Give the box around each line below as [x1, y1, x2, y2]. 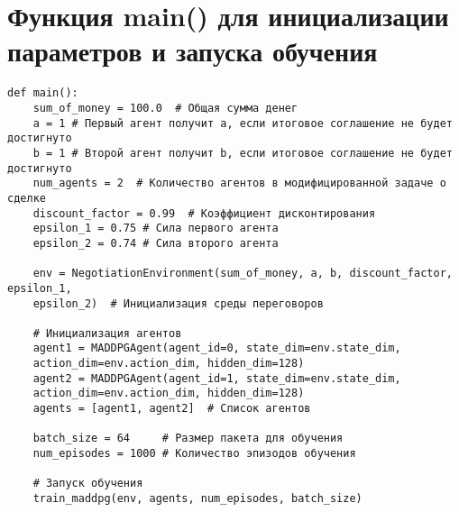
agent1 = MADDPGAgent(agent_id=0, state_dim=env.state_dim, [32, 342, 401, 355]
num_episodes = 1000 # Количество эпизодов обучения [32, 447, 356, 461]
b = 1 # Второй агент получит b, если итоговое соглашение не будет [32, 146, 453, 160]
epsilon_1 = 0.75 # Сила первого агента [32, 222, 279, 235]
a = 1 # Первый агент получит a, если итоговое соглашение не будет [32, 116, 453, 130]
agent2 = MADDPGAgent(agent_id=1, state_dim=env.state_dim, [32, 371, 401, 385]
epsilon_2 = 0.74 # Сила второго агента [32, 236, 279, 250]
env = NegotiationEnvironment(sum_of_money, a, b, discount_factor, [32, 267, 453, 280]
